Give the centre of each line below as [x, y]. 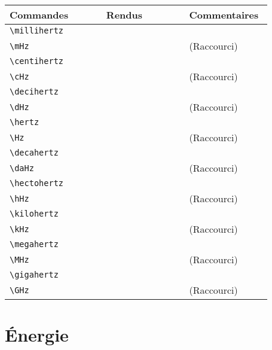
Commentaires [224, 15]
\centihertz [37, 61]
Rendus [124, 15]
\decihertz [34, 92]
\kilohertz [34, 214]
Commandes [39, 15]
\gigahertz [34, 275]
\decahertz [34, 153]
